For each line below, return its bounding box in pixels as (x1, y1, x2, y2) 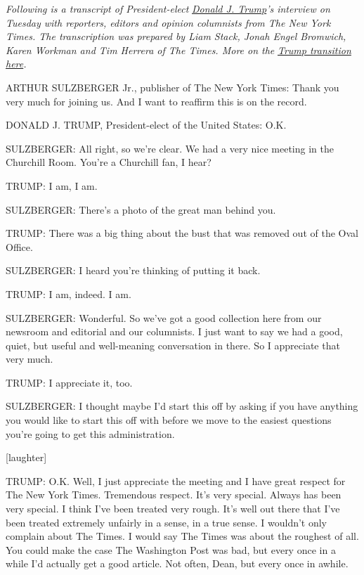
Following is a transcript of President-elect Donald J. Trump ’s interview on (6, 1, 330, 15)
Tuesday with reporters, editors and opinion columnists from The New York (6, 15, 331, 30)
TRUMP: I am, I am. (6, 178, 98, 193)
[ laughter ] (6, 450, 47, 465)
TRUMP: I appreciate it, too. (6, 375, 133, 389)
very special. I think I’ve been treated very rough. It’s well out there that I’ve (6, 501, 340, 516)
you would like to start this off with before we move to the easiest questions (6, 413, 332, 427)
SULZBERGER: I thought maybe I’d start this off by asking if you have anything (6, 399, 358, 413)
